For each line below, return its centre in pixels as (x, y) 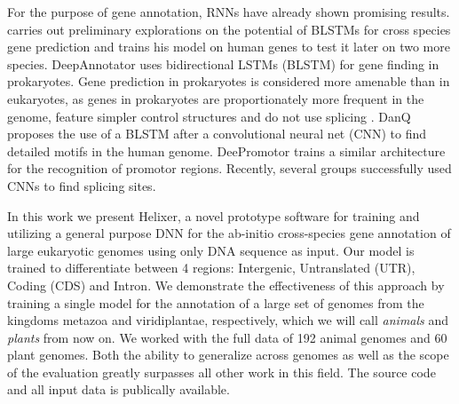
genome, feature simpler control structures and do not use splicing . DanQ (209, 116)
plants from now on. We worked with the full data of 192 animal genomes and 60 (227, 337)
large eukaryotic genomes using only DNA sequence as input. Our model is (211, 250)
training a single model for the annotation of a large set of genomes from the (216, 302)
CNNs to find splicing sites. (82, 185)
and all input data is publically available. (119, 389)
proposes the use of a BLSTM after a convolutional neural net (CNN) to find (217, 134)
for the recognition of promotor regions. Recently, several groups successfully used (229, 168)
